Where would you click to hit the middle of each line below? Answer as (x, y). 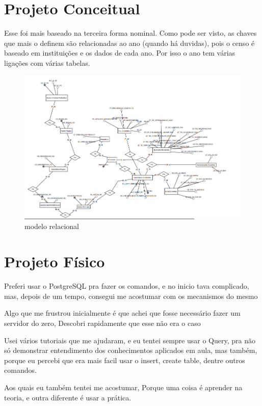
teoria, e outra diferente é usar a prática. (68, 397)
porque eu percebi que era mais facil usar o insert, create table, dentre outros (125, 360)
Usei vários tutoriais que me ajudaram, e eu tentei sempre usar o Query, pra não (130, 340)
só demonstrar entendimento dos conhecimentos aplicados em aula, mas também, (131, 350)
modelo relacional (52, 226)
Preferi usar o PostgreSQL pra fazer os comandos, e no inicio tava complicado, (127, 286)
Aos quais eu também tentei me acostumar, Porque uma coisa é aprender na (123, 387)
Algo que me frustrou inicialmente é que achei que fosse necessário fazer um (122, 313)
